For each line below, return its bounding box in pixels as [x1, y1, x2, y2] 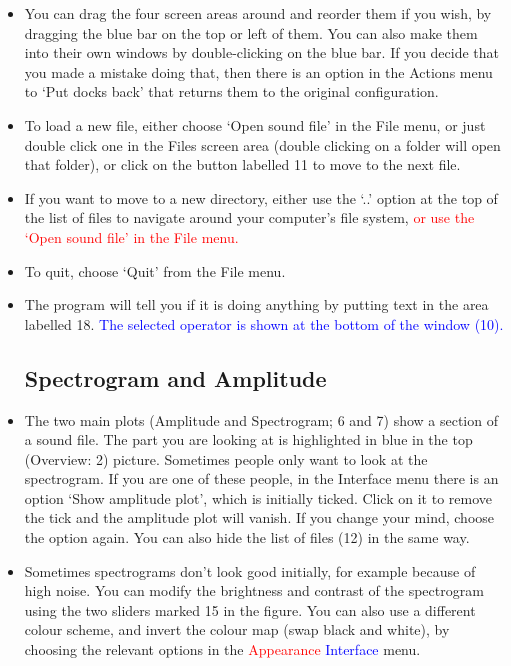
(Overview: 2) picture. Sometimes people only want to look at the [24, 448, 428, 469]
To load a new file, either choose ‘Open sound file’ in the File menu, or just [24, 114, 486, 135]
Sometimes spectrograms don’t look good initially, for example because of [24, 560, 476, 581]
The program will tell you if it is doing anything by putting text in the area [24, 294, 489, 315]
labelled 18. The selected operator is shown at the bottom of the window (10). [24, 313, 504, 334]
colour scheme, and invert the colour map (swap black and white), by [24, 619, 450, 640]
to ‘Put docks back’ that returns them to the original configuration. [24, 81, 439, 102]
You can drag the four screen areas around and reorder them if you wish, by [24, 3, 492, 23]
